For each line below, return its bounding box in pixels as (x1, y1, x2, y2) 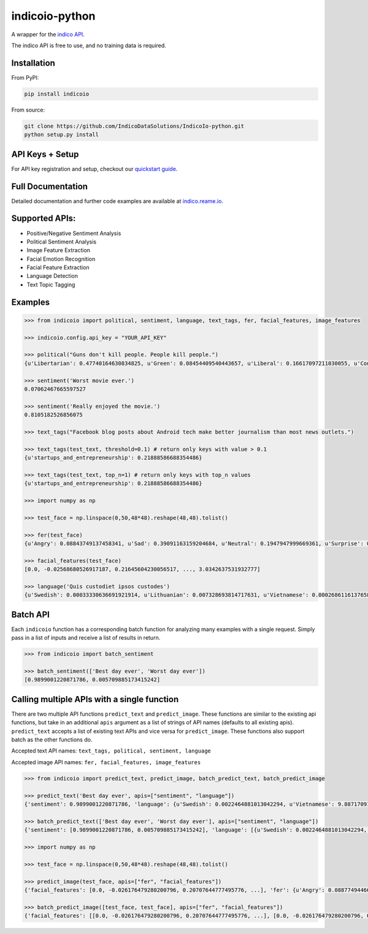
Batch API (11, 609, 50, 619)
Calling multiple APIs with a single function (11, 694, 179, 705)
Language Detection (26, 272, 78, 280)
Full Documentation (11, 181, 88, 191)
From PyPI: (11, 74, 39, 81)
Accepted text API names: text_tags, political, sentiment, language (11, 747, 212, 754)
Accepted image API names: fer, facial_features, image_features (11, 758, 201, 766)
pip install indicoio (24, 90, 90, 98)
